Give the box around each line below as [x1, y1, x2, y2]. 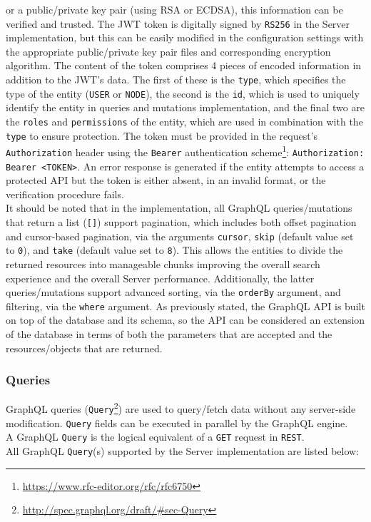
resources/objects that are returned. [6, 340, 163, 355]
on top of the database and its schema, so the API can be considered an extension [6, 312, 365, 327]
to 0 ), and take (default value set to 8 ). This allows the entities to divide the [6, 242, 343, 257]
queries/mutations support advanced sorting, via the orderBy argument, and [6, 285, 341, 300]
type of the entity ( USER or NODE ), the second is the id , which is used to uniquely [6, 86, 360, 101]
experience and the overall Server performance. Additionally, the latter [6, 270, 315, 285]
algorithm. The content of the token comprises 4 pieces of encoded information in [6, 58, 362, 73]
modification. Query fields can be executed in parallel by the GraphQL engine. [6, 415, 348, 430]
